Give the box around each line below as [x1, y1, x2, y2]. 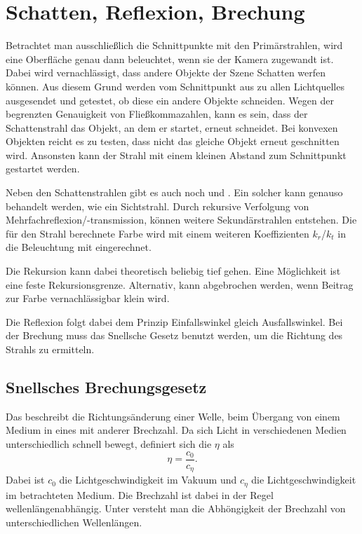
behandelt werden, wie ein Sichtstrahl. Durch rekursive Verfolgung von [6, 198, 309, 213]
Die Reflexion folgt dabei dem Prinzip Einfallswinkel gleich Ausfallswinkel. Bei [6, 314, 343, 329]
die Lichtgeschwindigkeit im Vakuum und [59, 472, 237, 487]
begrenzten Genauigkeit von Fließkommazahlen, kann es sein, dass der [6, 107, 308, 121]
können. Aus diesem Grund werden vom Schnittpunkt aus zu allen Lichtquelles [6, 78, 344, 93]
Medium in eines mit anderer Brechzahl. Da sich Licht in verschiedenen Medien [6, 423, 347, 437]
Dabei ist [6, 472, 45, 487]
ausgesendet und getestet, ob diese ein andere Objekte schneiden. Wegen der [6, 93, 334, 107]
